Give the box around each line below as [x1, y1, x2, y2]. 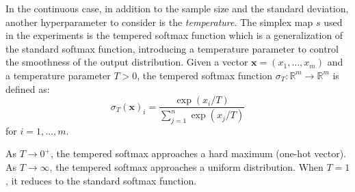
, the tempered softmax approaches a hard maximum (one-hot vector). [51, 146, 346, 161]
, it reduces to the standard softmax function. [5, 173, 197, 187]
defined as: [5, 81, 50, 96]
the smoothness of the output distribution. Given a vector [5, 55, 248, 69]
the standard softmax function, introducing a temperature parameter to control [5, 41, 339, 55]
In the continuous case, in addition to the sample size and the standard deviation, [5, 1, 349, 15]
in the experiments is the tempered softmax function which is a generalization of [5, 28, 343, 42]
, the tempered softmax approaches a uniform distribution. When [49, 160, 324, 174]
